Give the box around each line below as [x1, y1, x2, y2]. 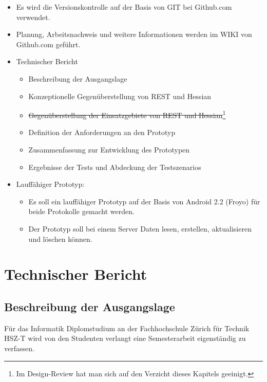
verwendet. [16, 11, 50, 22]
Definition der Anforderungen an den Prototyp [28, 127, 176, 138]
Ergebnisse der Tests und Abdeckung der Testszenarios [28, 161, 201, 172]
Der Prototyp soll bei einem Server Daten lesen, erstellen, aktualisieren [28, 223, 252, 234]
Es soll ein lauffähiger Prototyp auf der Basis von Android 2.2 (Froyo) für [28, 196, 260, 206]
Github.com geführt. [16, 39, 81, 49]
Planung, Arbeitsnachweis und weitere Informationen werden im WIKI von [16, 29, 252, 40]
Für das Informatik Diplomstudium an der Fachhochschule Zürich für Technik [4, 322, 250, 333]
